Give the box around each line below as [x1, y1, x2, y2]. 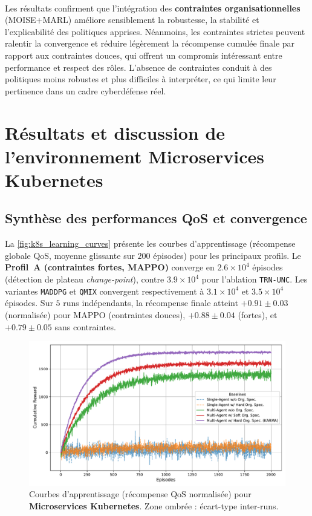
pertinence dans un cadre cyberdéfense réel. [5, 84, 166, 97]
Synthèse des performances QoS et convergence [5, 209, 307, 227]
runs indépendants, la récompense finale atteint [63, 296, 238, 309]
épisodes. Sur [5, 296, 53, 309]
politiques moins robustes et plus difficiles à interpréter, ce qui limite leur [5, 73, 276, 85]
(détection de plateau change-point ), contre [5, 273, 164, 286]
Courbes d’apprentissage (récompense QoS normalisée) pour [29, 488, 252, 500]
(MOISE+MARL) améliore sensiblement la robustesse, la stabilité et [5, 13, 259, 26]
